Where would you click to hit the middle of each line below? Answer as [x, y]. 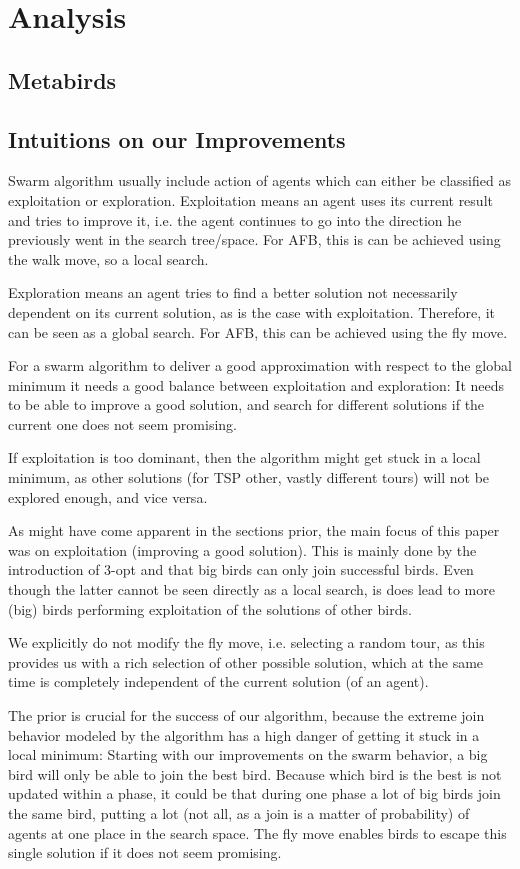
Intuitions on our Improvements [177, 138]
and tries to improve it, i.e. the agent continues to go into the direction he [235, 219]
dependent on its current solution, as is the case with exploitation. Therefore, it [252, 311]
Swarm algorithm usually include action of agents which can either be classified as [259, 180]
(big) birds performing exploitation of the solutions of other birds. [210, 608]
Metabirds [62, 79]
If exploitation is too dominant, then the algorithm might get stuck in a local [244, 457]
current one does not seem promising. [122, 423]
